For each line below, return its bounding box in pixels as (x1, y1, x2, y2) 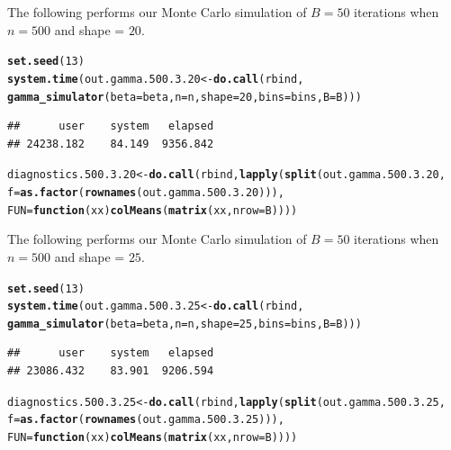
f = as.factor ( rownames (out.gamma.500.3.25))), (7, 413, 284, 427)
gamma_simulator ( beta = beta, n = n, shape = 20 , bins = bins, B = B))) (7, 90, 362, 103)
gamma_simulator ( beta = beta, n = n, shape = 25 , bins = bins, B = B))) (7, 317, 362, 330)
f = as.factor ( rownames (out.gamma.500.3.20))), (7, 186, 284, 199)
